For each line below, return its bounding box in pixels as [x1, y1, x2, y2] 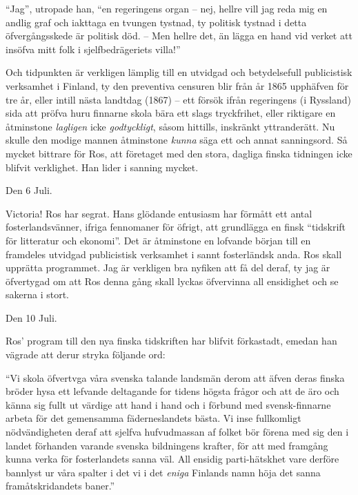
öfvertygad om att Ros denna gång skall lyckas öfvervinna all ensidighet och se [6, 273, 339, 288]
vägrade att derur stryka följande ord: [6, 347, 166, 362]
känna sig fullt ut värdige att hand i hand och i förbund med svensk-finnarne [6, 397, 331, 411]
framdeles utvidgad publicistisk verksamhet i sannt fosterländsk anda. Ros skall [6, 246, 342, 261]
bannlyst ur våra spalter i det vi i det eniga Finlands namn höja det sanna [6, 465, 321, 479]
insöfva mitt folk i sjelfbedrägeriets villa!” [6, 41, 181, 56]
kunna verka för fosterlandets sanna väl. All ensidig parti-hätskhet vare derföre [6, 452, 339, 466]
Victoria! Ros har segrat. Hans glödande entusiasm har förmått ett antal [6, 206, 312, 220]
